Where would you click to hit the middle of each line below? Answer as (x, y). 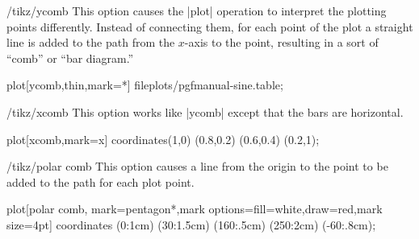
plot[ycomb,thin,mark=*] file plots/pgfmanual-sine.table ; (145, 85)
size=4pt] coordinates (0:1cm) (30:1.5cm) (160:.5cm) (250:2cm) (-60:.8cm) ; (191, 224)
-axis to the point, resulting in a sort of (281, 42)
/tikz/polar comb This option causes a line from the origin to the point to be (197, 166)
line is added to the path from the (91, 42)
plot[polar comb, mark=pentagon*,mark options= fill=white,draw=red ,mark (195, 209)
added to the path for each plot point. (101, 181)
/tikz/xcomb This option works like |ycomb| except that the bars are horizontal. (205, 111)
